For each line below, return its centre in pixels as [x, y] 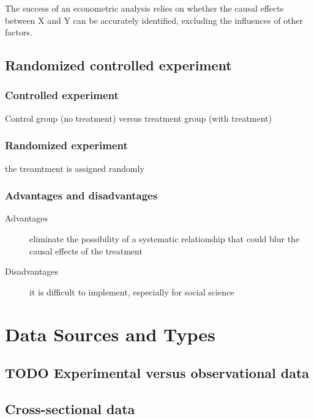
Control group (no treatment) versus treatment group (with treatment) [138, 118]
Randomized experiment [66, 145]
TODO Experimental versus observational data [157, 373]
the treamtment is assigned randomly [75, 168]
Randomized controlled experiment [118, 65]
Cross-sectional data [70, 408]
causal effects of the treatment [86, 250]
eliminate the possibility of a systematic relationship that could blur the [165, 239]
